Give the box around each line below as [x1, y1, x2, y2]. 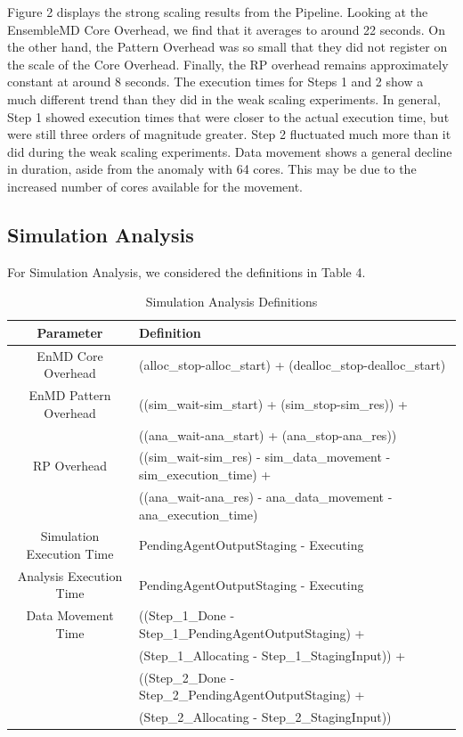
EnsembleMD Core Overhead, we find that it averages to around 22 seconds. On [7, 20, 445, 38]
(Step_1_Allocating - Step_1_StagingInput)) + [139, 645, 406, 664]
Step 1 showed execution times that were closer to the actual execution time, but [7, 107, 450, 126]
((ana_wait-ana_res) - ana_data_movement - [139, 487, 393, 505]
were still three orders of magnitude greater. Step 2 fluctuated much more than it [7, 125, 451, 143]
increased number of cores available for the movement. [7, 176, 303, 195]
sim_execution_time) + [139, 465, 272, 484]
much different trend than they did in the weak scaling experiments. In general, [7, 89, 441, 108]
